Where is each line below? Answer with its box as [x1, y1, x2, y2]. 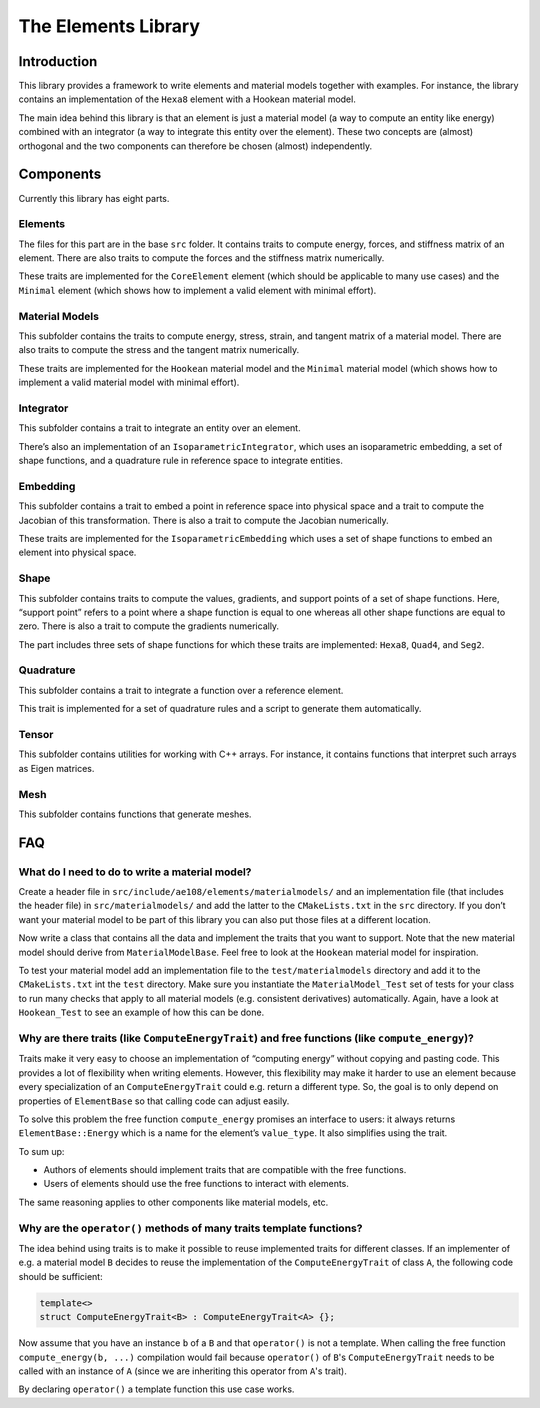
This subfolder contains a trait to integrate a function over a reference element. [18, 684, 344, 696]
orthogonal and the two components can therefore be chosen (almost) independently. [18, 140, 373, 152]
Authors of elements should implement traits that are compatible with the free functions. [43, 1164, 407, 1176]
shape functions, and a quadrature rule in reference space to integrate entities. [18, 455, 344, 467]
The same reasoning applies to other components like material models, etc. [18, 1196, 329, 1208]
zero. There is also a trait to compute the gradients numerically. [18, 620, 280, 632]
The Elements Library [18, 15, 200, 37]
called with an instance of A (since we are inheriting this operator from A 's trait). [18, 1365, 347, 1377]
